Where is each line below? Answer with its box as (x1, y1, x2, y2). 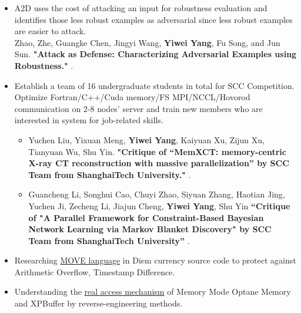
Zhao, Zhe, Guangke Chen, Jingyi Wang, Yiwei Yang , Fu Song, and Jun (14, 36, 280, 48)
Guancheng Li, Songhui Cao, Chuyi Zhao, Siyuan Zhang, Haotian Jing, (28, 188, 285, 200)
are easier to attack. (14, 25, 86, 37)
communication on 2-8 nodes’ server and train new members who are (14, 102, 263, 114)
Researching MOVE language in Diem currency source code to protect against (14, 254, 296, 266)
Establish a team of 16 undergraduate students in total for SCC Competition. (14, 79, 295, 91)
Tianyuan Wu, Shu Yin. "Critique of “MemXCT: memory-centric (28, 145, 286, 157)
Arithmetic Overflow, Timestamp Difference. (14, 265, 175, 278)
